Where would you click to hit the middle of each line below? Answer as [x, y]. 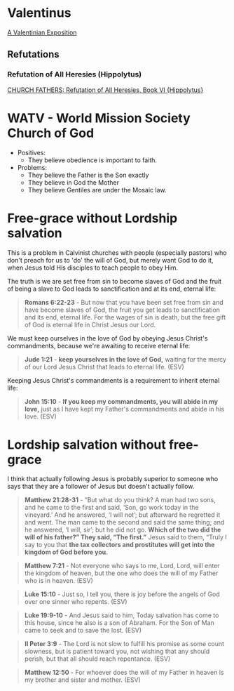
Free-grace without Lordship [92, 218]
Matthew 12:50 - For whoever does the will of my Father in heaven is [124, 673]
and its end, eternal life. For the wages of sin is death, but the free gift [125, 317]
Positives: [31, 152]
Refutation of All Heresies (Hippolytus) [75, 74]
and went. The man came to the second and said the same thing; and [124, 522]
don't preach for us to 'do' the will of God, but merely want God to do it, [110, 260]
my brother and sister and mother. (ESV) [83, 680]
